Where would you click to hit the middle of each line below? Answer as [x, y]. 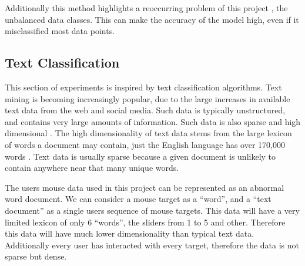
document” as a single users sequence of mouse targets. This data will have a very [152, 210]
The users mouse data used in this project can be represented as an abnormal [145, 187]
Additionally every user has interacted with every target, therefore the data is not [152, 245]
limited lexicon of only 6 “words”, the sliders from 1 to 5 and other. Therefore [145, 222]
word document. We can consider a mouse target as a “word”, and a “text [138, 199]
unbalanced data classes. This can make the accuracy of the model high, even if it [152, 19]
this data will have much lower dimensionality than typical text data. [130, 233]
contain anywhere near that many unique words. [92, 168]
